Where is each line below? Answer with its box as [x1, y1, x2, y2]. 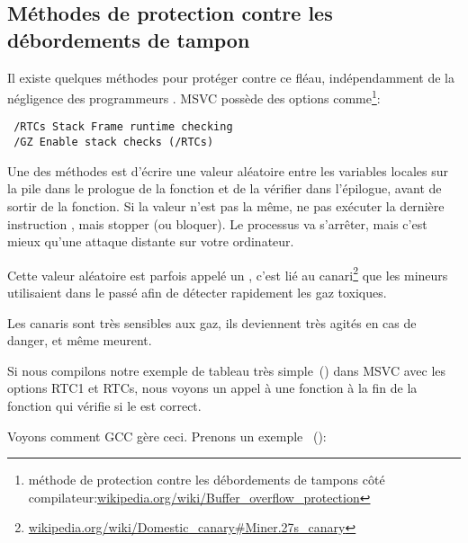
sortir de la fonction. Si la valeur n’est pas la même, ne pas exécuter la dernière [7, 196, 445, 215]
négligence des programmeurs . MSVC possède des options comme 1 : [7, 86, 381, 107]
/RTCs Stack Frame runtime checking [13, 120, 233, 134]
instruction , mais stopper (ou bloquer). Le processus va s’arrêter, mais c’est [7, 214, 427, 233]
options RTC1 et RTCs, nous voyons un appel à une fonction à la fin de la [7, 378, 418, 397]
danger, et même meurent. [7, 331, 152, 350]
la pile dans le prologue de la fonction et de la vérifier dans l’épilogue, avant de [7, 179, 442, 198]
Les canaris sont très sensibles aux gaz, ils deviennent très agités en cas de [7, 313, 417, 332]
